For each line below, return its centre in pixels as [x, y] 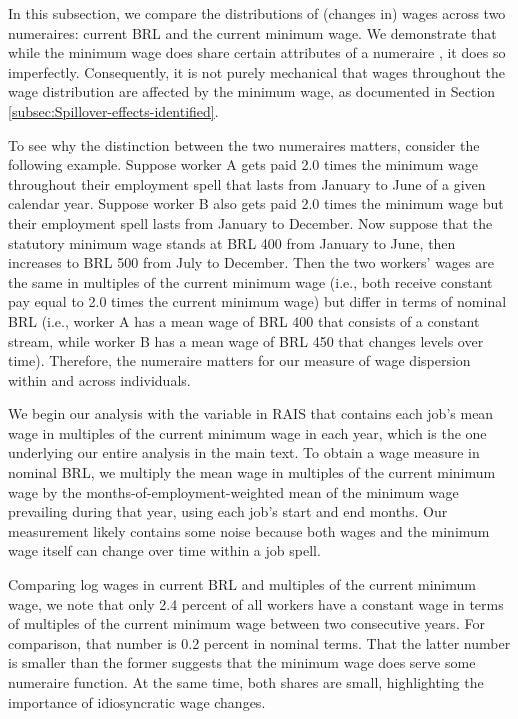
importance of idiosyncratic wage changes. [137, 701]
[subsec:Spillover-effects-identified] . [113, 110]
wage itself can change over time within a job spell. [164, 550]
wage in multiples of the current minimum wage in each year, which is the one [247, 432]
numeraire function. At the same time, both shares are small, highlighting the [246, 682]
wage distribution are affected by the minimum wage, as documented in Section [252, 91]
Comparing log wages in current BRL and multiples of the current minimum [242, 584]
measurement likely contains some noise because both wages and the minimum [249, 530]
